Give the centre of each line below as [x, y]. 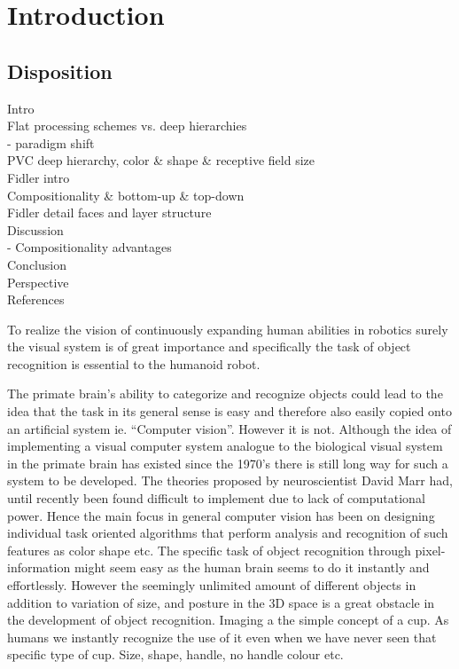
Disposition [60, 71]
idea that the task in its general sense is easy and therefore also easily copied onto [229, 411]
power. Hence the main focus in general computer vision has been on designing [221, 515]
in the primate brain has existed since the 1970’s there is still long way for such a [228, 463]
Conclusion [37, 264]
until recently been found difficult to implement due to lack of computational [216, 498]
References [36, 299]
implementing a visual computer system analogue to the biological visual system [225, 446]
